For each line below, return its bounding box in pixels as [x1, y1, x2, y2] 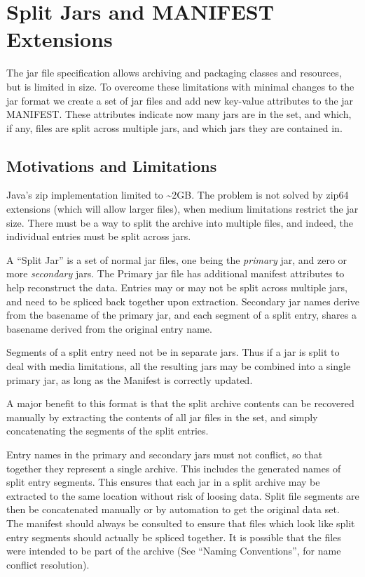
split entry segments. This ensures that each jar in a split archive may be [6, 475, 320, 489]
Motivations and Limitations [6, 154, 217, 176]
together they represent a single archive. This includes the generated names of [6, 460, 341, 475]
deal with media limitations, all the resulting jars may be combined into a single [6, 359, 351, 373]
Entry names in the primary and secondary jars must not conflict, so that [6, 446, 323, 461]
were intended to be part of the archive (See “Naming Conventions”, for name [6, 543, 341, 558]
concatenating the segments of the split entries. [6, 423, 209, 438]
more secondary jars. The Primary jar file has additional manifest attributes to [6, 266, 345, 281]
